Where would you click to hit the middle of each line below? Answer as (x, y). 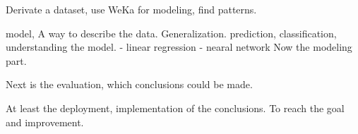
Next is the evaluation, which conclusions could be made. (129, 84)
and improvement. (45, 122)
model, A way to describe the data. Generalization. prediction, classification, (171, 33)
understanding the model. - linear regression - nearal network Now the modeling (179, 47)
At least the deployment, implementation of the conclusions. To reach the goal (175, 108)
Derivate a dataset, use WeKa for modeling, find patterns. (131, 9)
